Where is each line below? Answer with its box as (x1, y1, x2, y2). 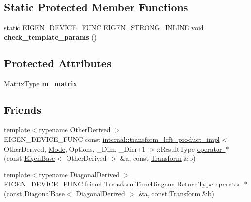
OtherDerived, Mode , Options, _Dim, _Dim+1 (4, 143, 146, 154)
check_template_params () (4, 31, 97, 42)
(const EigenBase (4, 153, 55, 163)
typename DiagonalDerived (39, 169, 120, 179)
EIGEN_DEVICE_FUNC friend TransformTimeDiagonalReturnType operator (4, 179, 241, 189)
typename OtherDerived (39, 124, 111, 135)
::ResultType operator (156, 143, 222, 154)
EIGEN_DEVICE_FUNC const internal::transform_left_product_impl (4, 134, 220, 144)
